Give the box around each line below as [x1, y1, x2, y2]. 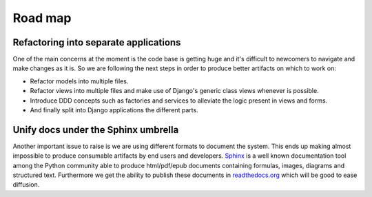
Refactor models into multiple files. [30, 76, 129, 85]
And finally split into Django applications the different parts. [30, 106, 199, 114]
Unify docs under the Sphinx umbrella [12, 124, 179, 136]
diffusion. [12, 180, 40, 189]
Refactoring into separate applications [12, 37, 181, 48]
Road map [12, 10, 72, 25]
